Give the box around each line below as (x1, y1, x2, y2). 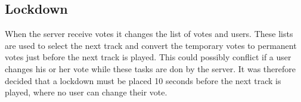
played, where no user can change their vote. (5, 86, 167, 98)
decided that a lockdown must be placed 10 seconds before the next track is (5, 74, 281, 86)
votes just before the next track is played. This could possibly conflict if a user (5, 51, 291, 63)
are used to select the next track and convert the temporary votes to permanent (5, 39, 297, 51)
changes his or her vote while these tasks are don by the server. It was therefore (5, 62, 296, 75)
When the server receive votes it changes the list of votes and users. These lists (5, 27, 293, 40)
